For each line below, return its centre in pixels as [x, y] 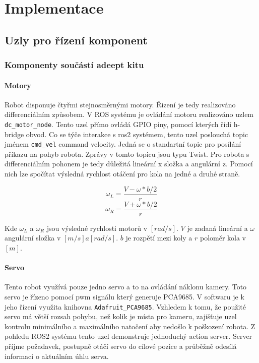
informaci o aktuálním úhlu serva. [57, 356]
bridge [14, 134]
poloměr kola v [223, 238]
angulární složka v [33, 238]
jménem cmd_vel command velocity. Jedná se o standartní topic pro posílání [123, 144]
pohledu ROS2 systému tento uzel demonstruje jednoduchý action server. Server [128, 336]
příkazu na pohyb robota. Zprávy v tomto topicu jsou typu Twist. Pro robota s [127, 154]
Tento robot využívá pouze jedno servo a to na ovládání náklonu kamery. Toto [126, 287]
